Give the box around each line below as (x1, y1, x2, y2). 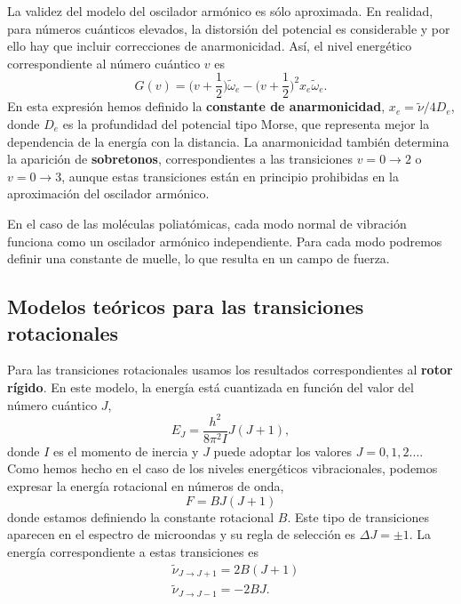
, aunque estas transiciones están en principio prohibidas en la (61, 166, 399, 185)
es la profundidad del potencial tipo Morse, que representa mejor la (62, 115, 430, 133)
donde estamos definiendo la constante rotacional (7, 507, 274, 526)
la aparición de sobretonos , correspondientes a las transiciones (7, 149, 354, 168)
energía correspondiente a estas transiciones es (7, 542, 258, 560)
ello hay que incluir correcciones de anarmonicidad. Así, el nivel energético (7, 36, 412, 55)
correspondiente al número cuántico (7, 53, 201, 72)
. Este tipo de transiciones (287, 507, 429, 526)
